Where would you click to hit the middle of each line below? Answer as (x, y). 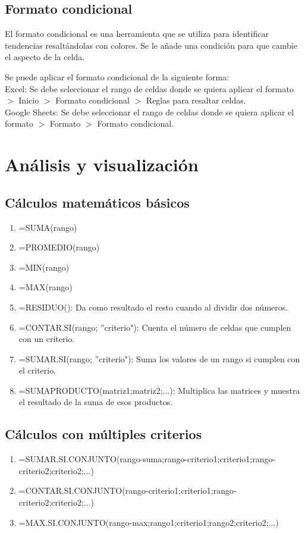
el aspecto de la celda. (45, 57)
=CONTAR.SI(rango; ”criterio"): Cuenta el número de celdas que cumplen (155, 327)
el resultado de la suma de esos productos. (96, 402)
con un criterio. (47, 339)
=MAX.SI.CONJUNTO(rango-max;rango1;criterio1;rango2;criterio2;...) (149, 522)
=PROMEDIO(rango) (59, 247)
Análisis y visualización (102, 164)
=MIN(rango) (44, 267)
